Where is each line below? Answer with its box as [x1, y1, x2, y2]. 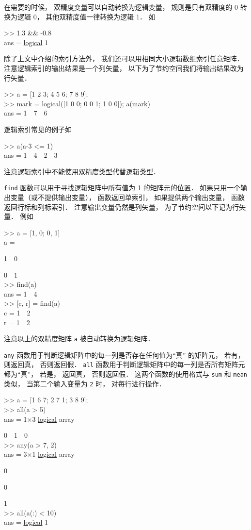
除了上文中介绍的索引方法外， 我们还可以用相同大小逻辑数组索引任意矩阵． [4, 53, 244, 64]
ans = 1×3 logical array [4, 414, 75, 424]
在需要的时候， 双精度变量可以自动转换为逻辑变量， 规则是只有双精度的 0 [4, 2, 238, 12]
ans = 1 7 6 [4, 108, 47, 118]
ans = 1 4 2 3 [4, 150, 58, 160]
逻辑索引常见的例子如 [4, 124, 72, 134]
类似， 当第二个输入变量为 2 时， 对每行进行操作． [4, 378, 166, 388]
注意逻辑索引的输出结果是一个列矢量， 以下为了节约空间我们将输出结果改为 [4, 63, 244, 73]
